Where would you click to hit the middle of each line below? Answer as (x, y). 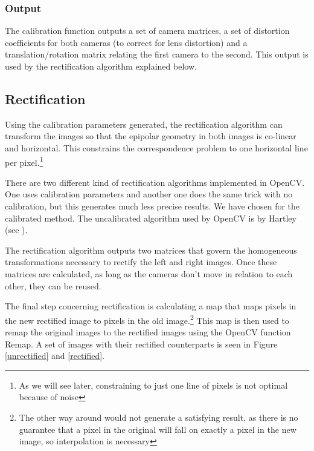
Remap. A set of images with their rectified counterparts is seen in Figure (141, 344)
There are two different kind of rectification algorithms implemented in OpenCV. (155, 182)
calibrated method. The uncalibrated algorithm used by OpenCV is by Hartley (151, 218)
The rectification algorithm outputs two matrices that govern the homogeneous (151, 250)
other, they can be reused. (53, 285)
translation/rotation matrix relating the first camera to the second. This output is (157, 54)
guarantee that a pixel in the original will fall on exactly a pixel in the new (158, 429)
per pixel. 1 (24, 161)
